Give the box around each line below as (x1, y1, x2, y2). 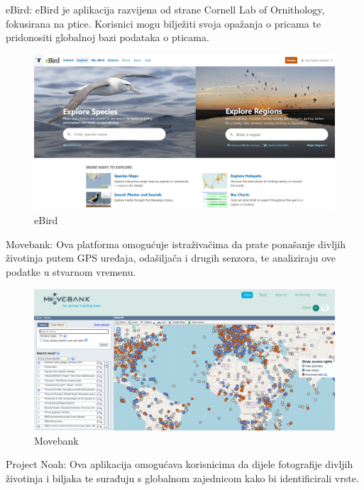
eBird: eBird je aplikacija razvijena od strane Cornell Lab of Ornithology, (6, 2, 325, 16)
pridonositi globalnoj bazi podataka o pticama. (6, 30, 209, 45)
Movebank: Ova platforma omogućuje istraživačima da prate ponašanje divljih (6, 236, 346, 251)
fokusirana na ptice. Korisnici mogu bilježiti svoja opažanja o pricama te (6, 16, 321, 30)
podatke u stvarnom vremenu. (6, 265, 136, 279)
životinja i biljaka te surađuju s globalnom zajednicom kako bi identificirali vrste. (6, 470, 359, 485)
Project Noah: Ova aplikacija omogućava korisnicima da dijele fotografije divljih (6, 457, 353, 472)
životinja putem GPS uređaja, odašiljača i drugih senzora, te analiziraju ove (6, 250, 336, 265)
